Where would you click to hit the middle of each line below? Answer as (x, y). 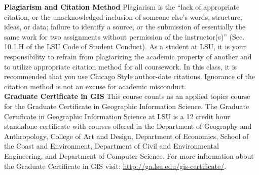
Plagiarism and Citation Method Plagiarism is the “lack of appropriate (122, 7)
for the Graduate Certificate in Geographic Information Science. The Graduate (127, 106)
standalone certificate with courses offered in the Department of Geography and (128, 126)
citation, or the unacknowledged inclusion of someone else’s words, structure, (123, 16)
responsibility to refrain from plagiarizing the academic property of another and (128, 56)
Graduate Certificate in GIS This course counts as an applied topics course (127, 96)
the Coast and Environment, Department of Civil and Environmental (112, 146)
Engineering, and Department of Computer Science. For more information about (129, 155)
